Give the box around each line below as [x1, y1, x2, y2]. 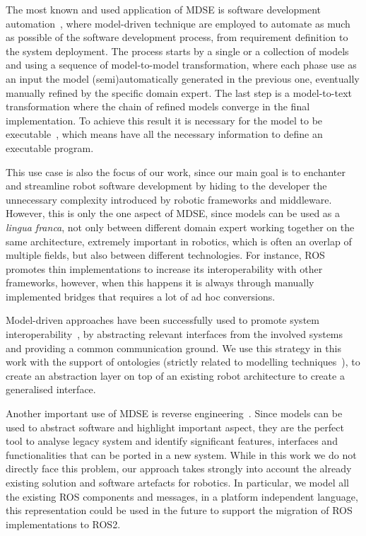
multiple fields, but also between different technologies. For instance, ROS [6, 247, 325, 262]
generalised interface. [6, 382, 96, 397]
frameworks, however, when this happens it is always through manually [6, 275, 314, 290]
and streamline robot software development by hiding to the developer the [6, 178, 327, 193]
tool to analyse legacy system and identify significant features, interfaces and [6, 433, 338, 448]
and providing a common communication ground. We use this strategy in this [6, 340, 341, 355]
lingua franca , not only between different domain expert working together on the [6, 219, 355, 234]
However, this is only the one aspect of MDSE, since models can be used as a [6, 206, 341, 221]
